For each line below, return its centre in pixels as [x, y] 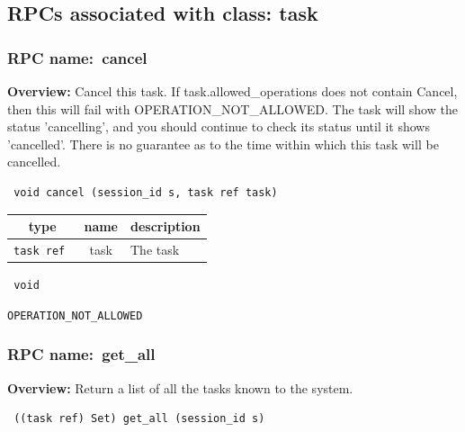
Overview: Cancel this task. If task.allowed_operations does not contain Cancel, [232, 91]
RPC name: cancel [77, 57]
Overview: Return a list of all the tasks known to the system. [180, 387]
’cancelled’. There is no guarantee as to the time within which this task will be [223, 144]
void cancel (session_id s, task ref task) [146, 192]
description [165, 226]
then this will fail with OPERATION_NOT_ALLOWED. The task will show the [232, 108]
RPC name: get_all [81, 354]
